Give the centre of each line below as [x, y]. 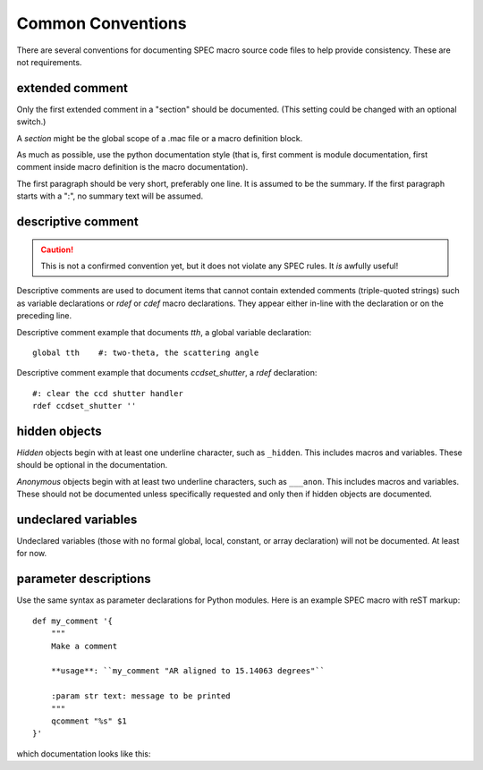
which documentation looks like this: [84, 753]
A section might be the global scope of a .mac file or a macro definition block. [160, 138]
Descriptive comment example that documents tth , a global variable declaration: [164, 332]
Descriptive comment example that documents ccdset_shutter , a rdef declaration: [167, 373]
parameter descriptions [84, 579]
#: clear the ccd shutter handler [108, 393]
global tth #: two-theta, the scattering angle [146, 352]
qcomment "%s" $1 [89, 721]
